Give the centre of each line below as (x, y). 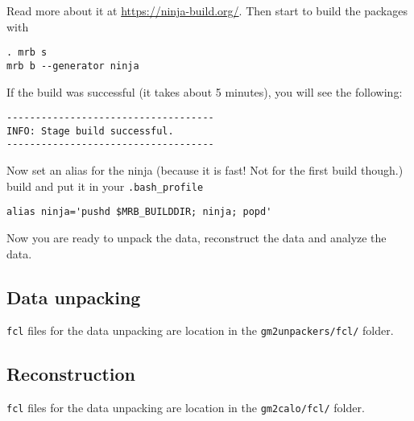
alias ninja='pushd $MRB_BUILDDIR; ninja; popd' (139, 212)
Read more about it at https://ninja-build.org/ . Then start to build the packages (207, 10)
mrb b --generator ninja (73, 66)
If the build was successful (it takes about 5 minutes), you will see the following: (205, 91)
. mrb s (27, 53)
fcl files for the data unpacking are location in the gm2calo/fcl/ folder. (186, 408)
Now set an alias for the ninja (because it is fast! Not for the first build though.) (205, 170)
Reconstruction (71, 374)
